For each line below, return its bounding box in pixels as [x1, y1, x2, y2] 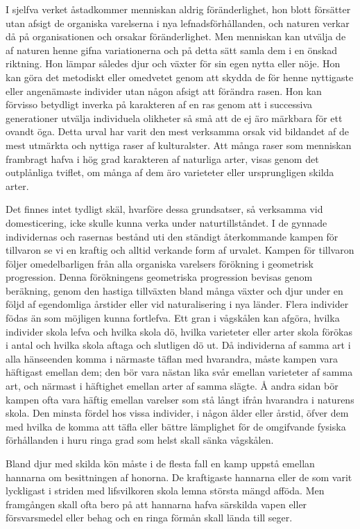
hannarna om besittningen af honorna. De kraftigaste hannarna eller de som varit [6, 469, 352, 484]
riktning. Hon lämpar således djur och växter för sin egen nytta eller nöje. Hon [6, 56, 341, 71]
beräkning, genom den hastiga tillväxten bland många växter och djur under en [6, 283, 343, 297]
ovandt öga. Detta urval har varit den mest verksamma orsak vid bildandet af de [6, 124, 349, 139]
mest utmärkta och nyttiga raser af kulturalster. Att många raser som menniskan [6, 137, 352, 152]
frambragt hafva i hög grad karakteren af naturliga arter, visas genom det [6, 151, 319, 166]
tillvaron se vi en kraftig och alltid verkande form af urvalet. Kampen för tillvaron [6, 243, 354, 257]
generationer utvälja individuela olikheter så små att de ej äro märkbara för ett [6, 110, 343, 125]
